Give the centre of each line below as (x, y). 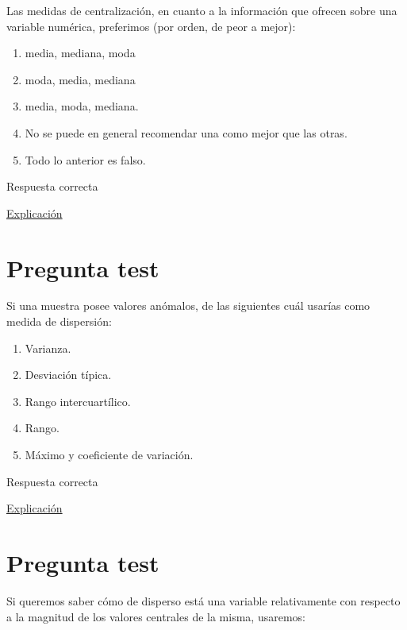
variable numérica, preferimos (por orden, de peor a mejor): (151, 26)
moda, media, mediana (80, 79)
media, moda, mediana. (82, 106)
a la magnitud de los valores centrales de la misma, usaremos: (156, 616)
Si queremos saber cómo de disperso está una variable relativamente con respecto (203, 600)
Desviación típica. (68, 375)
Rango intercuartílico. (78, 401)
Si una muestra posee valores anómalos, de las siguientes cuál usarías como (188, 305)
